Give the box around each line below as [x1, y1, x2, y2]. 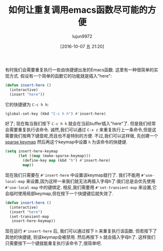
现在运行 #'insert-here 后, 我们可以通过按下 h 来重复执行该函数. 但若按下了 [5, 228, 157, 234]
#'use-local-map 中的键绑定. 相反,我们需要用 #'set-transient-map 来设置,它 [5, 184, 157, 190]
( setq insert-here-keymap [5, 149, 58, 154]
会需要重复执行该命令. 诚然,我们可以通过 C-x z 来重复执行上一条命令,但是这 [5, 127, 157, 133]
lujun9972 [72, 33, 93, 39]
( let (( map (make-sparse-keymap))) [18, 153, 91, 159]
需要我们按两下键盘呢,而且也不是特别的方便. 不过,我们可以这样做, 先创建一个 [5, 133, 159, 139]
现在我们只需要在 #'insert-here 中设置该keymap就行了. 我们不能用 [5, 172, 140, 178]
